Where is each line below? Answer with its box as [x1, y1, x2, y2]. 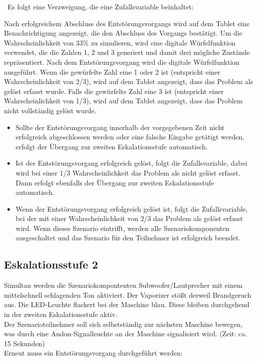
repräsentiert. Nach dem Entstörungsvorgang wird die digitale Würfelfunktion [4, 56, 240, 67]
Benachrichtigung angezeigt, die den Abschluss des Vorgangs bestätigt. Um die [4, 28, 243, 38]
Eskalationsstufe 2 [4, 257, 98, 272]
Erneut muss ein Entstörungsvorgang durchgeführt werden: [4, 348, 183, 358]
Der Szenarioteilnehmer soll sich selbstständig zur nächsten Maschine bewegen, [4, 318, 243, 329]
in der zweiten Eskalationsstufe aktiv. [4, 309, 118, 319]
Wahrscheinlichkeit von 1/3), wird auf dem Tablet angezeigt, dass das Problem [4, 95, 243, 106]
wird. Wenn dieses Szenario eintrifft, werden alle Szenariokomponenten [15, 223, 230, 233]
